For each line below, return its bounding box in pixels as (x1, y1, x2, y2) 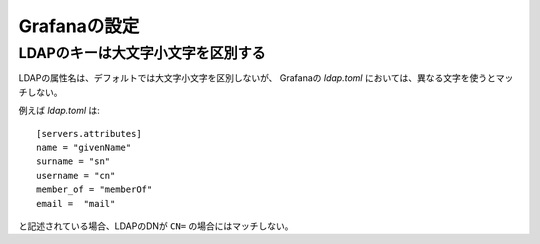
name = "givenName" (36, 141, 132, 153)
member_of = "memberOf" (36, 184, 153, 195)
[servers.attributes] (36, 128, 142, 139)
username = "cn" (36, 170, 116, 181)
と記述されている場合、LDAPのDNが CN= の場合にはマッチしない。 (18, 220, 294, 232)
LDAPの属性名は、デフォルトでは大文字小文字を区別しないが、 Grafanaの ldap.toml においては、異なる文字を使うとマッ (18, 72, 514, 84)
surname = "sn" (36, 156, 111, 167)
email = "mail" (36, 198, 116, 209)
